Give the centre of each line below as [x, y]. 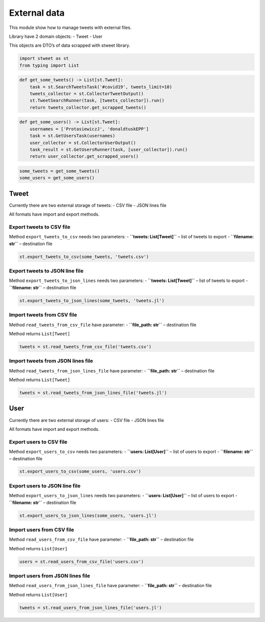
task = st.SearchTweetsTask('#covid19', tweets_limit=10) [101, 87]
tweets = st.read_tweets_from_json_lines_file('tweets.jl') [93, 393]
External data [37, 13]
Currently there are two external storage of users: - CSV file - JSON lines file [87, 420]
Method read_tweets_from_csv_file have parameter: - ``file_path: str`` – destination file [103, 325]
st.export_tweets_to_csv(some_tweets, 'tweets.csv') [84, 256]
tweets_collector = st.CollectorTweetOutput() [87, 94]
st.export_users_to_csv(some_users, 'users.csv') [80, 471]
